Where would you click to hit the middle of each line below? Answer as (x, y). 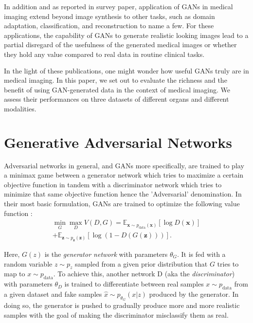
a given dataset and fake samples (53, 294)
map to (15, 274)
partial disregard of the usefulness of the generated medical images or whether (120, 45)
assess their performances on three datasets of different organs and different (117, 99)
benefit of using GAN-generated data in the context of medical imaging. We (117, 89)
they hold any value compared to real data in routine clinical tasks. (104, 54)
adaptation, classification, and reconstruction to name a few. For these (109, 26)
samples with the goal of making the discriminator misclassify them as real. (116, 314)
